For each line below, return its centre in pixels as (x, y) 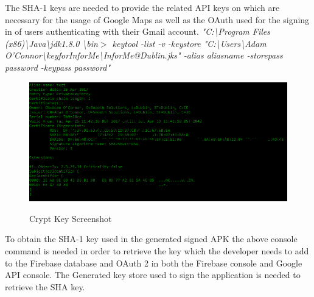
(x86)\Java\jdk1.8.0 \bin (51, 43)
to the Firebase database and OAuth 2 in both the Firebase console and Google (154, 263)
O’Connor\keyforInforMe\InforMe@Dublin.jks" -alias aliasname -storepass (144, 55)
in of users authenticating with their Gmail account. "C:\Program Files (138, 31)
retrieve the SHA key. (45, 286)
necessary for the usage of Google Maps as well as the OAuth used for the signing (157, 19)
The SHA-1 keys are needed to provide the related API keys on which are (142, 7)
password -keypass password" (58, 67)
